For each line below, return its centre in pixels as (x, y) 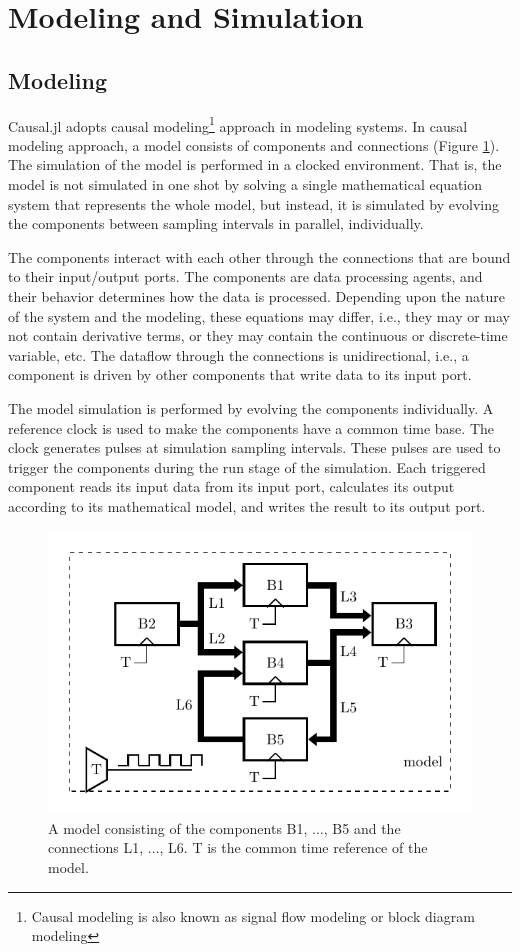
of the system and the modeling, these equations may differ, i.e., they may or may (259, 315)
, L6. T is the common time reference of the (293, 847)
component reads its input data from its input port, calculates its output (231, 486)
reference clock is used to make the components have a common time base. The (251, 427)
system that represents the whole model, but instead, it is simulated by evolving (253, 203)
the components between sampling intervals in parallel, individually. (216, 223)
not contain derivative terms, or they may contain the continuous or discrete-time (258, 335)
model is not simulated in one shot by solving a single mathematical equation (245, 184)
